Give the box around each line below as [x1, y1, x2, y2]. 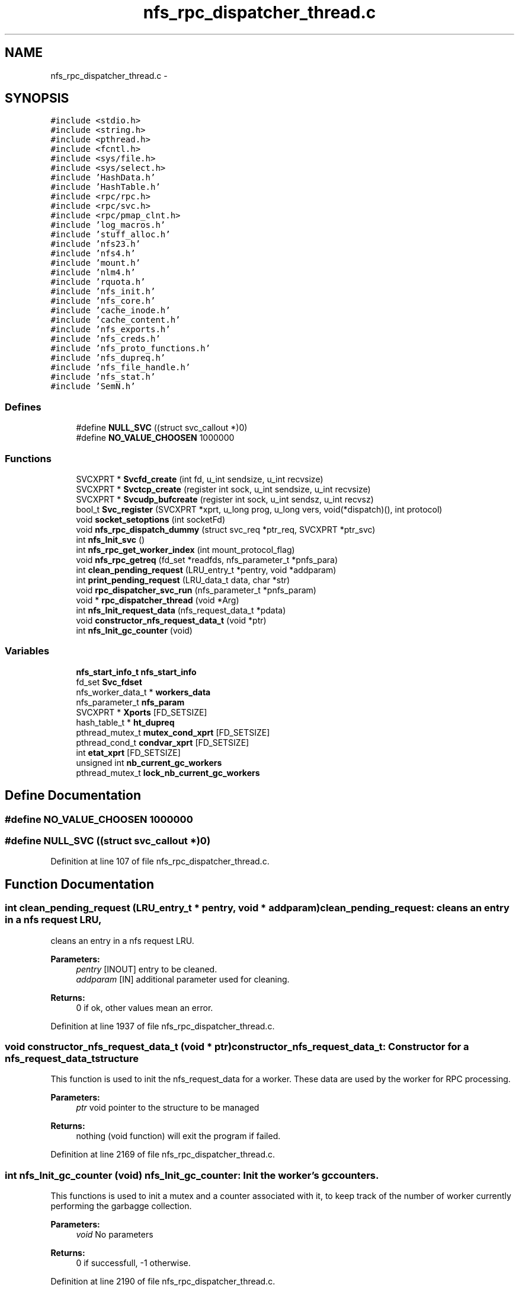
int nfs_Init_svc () [76, 534, 145, 545]
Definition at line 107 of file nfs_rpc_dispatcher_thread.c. [50, 856, 270, 867]
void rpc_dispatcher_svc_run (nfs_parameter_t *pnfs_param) [76, 584, 316, 595]
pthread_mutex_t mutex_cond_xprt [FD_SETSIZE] [76, 727, 270, 737]
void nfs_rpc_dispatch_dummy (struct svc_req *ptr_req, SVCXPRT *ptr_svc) [76, 524, 376, 535]
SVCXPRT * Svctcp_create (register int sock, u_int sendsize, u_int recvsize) [76, 484, 371, 494]
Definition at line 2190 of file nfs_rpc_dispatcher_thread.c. [50, 1276, 275, 1286]
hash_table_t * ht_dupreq [76, 717, 175, 727]
